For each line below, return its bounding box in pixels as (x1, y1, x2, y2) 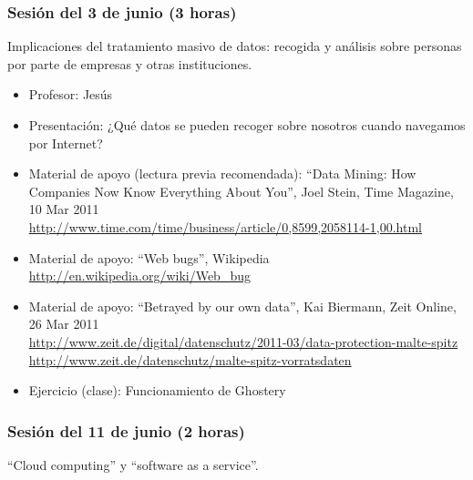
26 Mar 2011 (28, 314, 99, 333)
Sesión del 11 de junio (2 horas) (7, 419, 245, 442)
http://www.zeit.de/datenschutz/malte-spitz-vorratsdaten (28, 350, 352, 369)
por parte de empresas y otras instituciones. (7, 54, 252, 73)
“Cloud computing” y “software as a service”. (7, 454, 259, 474)
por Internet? (28, 133, 103, 152)
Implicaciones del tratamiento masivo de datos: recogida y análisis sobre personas (7, 36, 462, 56)
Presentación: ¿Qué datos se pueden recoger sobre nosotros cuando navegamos (28, 116, 466, 134)
